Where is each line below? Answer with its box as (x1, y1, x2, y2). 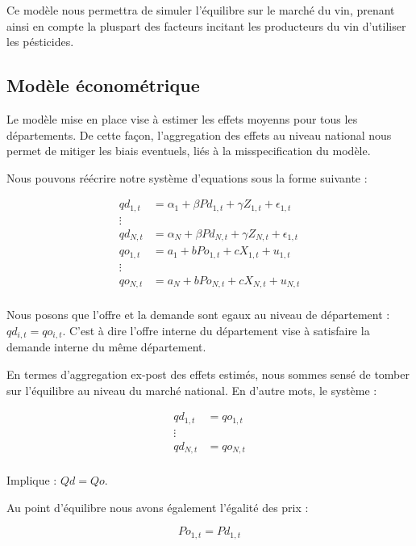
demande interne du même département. (6, 338, 206, 355)
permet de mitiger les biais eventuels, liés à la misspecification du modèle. (6, 142, 371, 159)
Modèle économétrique (6, 73, 200, 98)
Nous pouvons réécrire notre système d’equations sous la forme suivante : (6, 169, 368, 186)
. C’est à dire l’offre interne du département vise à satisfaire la (62, 321, 370, 338)
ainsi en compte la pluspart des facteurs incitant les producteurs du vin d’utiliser (6, 17, 406, 34)
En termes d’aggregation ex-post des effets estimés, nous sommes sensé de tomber (6, 366, 410, 383)
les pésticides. (6, 33, 74, 50)
